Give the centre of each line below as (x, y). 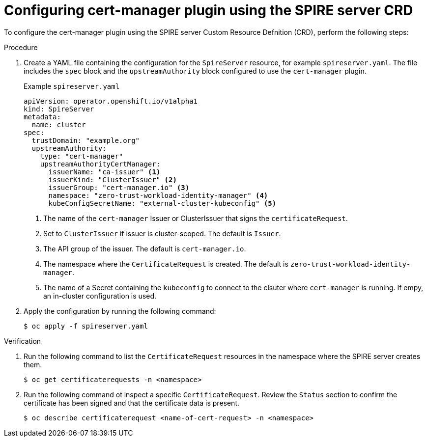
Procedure (21, 47)
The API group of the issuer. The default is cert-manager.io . (145, 248)
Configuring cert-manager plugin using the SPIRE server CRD (209, 10)
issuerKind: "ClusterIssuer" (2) (113, 179)
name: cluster (59, 124)
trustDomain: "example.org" (86, 140)
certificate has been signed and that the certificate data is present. (131, 403)
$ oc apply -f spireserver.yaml (86, 326)
